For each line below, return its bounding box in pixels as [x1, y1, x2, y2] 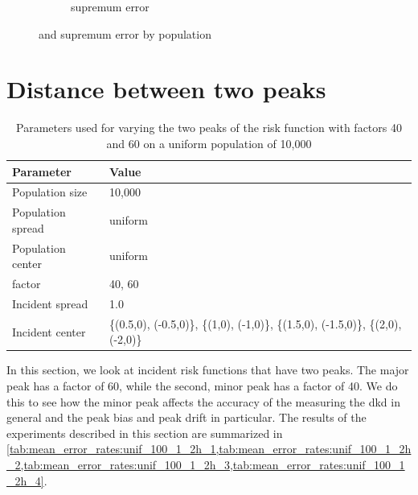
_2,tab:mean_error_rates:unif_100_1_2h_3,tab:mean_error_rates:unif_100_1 [6, 456, 405, 472]
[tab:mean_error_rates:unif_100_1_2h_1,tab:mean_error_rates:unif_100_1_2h [6, 440, 412, 457]
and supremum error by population [39, 25, 211, 42]
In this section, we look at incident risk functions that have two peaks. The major [6, 361, 409, 378]
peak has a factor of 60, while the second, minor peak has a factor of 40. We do [6, 377, 398, 394]
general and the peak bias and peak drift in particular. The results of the [6, 409, 367, 426]
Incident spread [12, 295, 88, 311]
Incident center [12, 323, 86, 340]
